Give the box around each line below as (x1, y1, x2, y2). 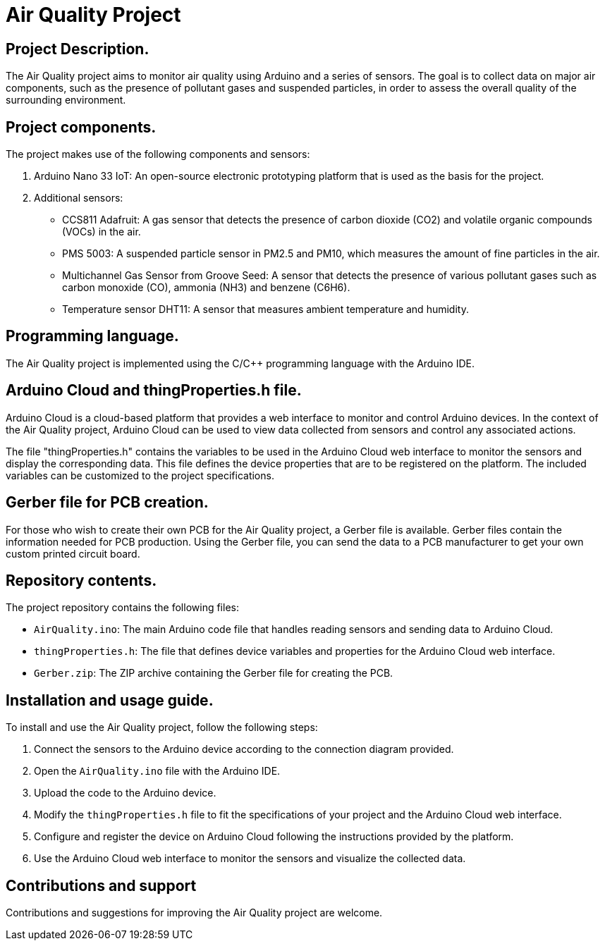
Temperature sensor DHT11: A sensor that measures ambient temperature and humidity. (62, 303, 469, 316)
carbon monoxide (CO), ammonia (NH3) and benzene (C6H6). (62, 281, 350, 294)
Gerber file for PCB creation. (6, 493, 209, 512)
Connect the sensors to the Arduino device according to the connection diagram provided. (34, 743, 454, 756)
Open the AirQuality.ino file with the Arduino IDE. (34, 765, 281, 778)
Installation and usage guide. (6, 691, 214, 709)
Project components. (6, 118, 157, 136)
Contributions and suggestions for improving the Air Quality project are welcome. (6, 907, 383, 919)
